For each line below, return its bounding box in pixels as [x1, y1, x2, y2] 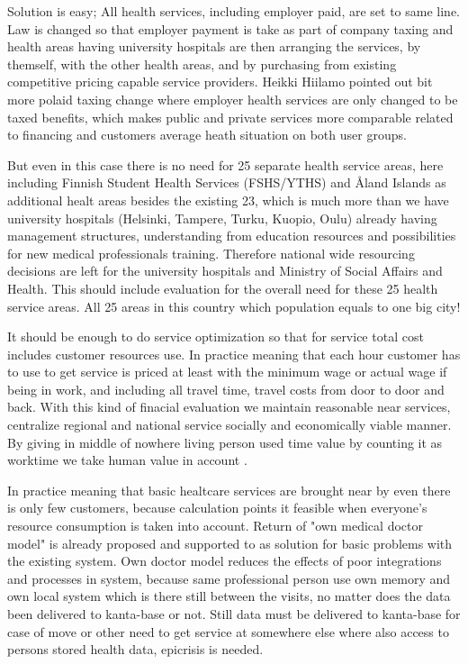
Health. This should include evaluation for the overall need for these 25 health [7, 278, 438, 297]
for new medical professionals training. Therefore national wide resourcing [7, 243, 415, 262]
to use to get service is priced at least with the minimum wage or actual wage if [7, 362, 447, 381]
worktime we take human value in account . [7, 450, 247, 469]
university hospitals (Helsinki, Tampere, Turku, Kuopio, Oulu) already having [7, 208, 437, 227]
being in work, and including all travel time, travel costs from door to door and [7, 379, 445, 398]
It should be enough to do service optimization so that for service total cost [7, 327, 424, 346]
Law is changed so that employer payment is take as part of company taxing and [7, 19, 454, 38]
